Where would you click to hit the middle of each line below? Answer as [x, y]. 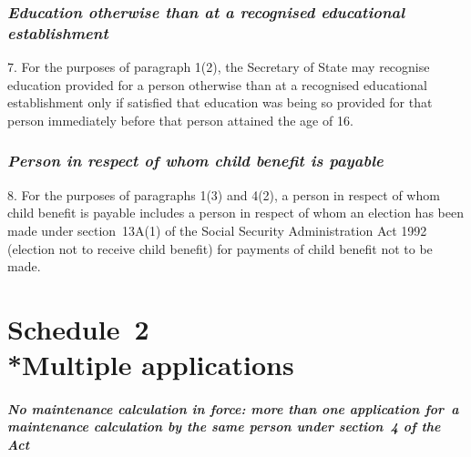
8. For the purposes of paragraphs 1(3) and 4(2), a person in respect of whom [224, 194]
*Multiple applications [151, 365]
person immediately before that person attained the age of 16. [180, 120]
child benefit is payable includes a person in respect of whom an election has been [235, 213]
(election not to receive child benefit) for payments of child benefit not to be [220, 248]
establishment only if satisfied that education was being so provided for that [220, 102]
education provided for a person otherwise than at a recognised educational [217, 84]
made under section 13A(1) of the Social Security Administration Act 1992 [217, 230]
